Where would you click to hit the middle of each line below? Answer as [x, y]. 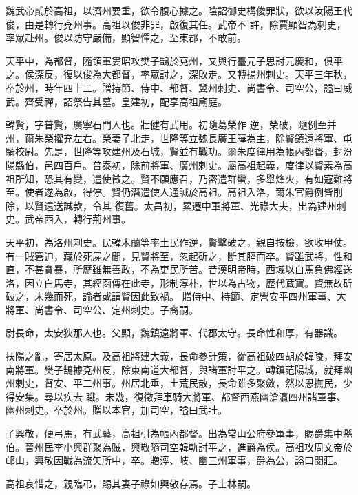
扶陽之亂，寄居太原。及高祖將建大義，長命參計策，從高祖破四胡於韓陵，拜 [174, 356]
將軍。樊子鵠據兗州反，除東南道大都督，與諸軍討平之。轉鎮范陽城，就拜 [179, 369]
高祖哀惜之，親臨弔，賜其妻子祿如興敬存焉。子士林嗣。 [131, 483]
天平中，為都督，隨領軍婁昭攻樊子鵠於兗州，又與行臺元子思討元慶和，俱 [169, 60]
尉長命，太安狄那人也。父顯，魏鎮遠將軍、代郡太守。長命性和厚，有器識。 [174, 333]
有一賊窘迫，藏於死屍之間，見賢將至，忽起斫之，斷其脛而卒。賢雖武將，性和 [179, 255]
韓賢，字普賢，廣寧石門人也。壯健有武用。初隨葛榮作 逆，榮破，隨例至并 [171, 124]
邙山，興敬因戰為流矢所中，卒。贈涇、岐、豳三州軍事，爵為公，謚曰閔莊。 [174, 460]
